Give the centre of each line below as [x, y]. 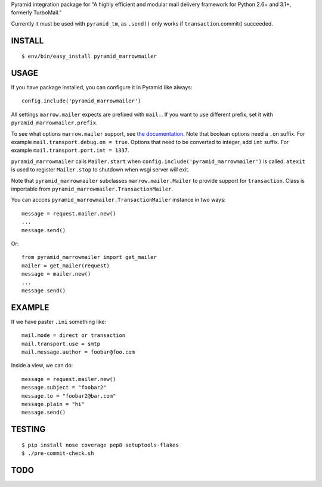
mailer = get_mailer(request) [66, 266]
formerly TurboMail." [36, 13]
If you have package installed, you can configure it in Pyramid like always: [102, 88]
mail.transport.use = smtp [61, 344]
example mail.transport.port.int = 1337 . [70, 150]
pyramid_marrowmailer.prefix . [54, 123]
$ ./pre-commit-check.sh [58, 453]
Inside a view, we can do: [42, 366]
